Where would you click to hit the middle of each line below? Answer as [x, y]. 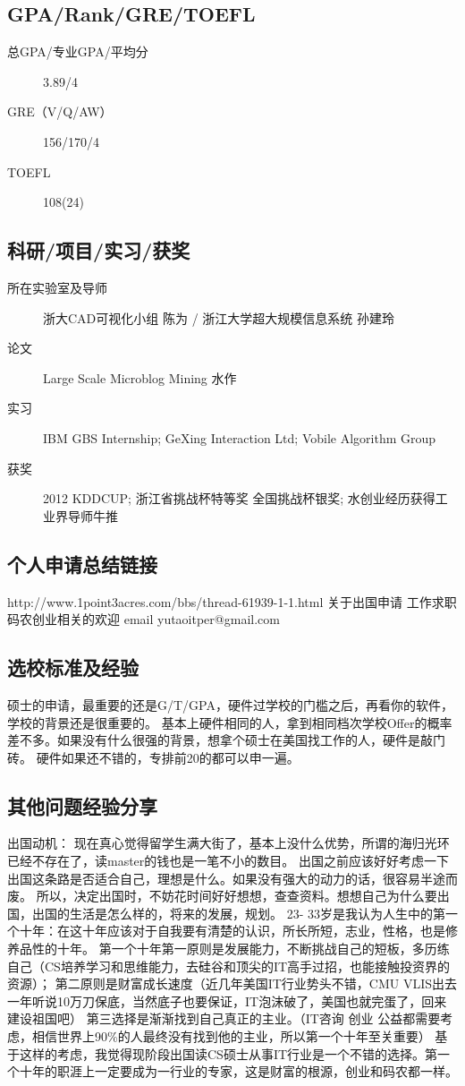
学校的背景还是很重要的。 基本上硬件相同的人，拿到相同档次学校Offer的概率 [230, 722]
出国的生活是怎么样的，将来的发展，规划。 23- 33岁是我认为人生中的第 [238, 913]
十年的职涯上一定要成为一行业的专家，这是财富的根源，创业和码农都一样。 [238, 1071]
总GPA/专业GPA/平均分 [78, 51]
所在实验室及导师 [57, 287]
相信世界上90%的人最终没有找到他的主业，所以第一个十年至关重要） [231, 1036]
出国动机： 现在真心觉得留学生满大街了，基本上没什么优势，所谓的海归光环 [228, 843]
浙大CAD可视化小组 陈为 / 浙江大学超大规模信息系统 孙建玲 [219, 317]
